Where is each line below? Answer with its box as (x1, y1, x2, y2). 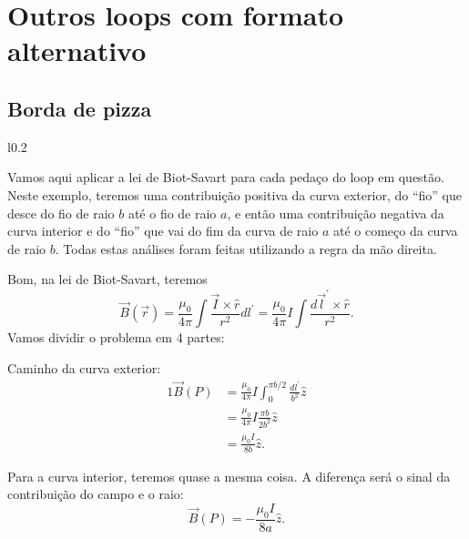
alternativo (7, 32, 147, 69)
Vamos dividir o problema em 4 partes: (7, 328, 225, 347)
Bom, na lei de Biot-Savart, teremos (7, 269, 208, 289)
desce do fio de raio (7, 203, 115, 222)
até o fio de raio (127, 203, 217, 222)
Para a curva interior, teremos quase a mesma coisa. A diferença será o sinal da (7, 466, 451, 485)
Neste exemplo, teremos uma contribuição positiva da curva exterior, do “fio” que (7, 185, 462, 204)
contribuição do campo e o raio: (7, 484, 184, 503)
